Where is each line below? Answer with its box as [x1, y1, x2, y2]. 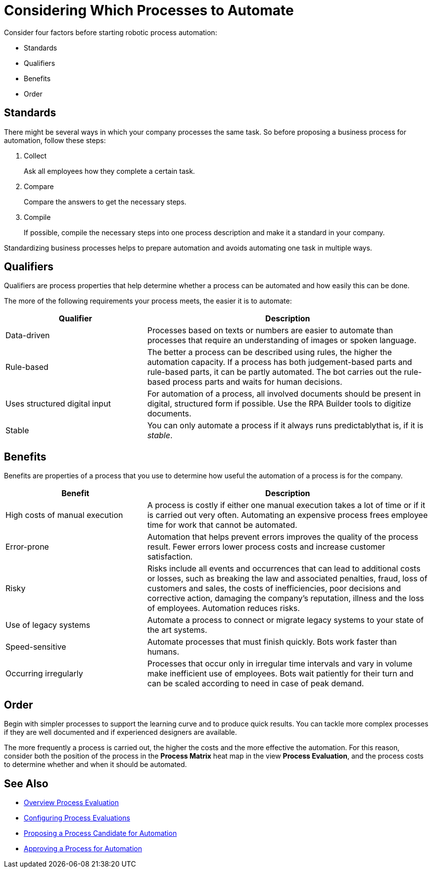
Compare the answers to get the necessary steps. [24, 197, 187, 206]
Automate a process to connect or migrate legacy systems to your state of [147, 615, 424, 625]
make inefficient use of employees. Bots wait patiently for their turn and [147, 668, 414, 679]
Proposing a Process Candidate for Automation [24, 828, 177, 837]
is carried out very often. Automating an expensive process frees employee [147, 510, 428, 520]
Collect [24, 151, 47, 160]
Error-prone [5, 542, 49, 552]
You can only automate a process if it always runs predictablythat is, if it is [147, 420, 424, 431]
